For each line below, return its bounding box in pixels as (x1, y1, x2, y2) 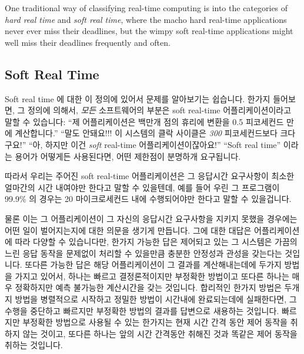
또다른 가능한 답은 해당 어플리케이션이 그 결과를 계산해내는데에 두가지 (25, 258, 282, 271)
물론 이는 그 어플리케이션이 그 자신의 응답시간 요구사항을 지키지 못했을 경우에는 (5, 212, 298, 224)
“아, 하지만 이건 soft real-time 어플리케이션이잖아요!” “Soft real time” (28, 138, 281, 150)
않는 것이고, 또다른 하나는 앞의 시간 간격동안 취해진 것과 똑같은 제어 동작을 (22, 327, 298, 339)
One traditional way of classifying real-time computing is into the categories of (5, 2, 288, 14)
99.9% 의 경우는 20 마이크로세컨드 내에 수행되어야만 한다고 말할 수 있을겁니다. (5, 193, 292, 205)
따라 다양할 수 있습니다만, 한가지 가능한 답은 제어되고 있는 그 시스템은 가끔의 (15, 235, 298, 248)
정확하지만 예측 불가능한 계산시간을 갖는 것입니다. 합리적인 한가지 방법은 (15, 281, 282, 294)
